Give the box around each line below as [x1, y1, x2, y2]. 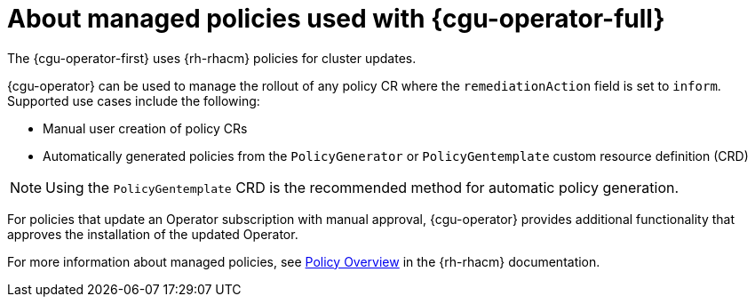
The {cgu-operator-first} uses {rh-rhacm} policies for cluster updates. [7, 50, 417, 66]
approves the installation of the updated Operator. [7, 226, 298, 242]
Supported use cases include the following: [7, 92, 260, 108]
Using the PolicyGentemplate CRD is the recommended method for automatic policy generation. [45, 178, 679, 196]
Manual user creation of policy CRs [43, 120, 248, 136]
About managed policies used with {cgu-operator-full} [7, 4, 665, 34]
